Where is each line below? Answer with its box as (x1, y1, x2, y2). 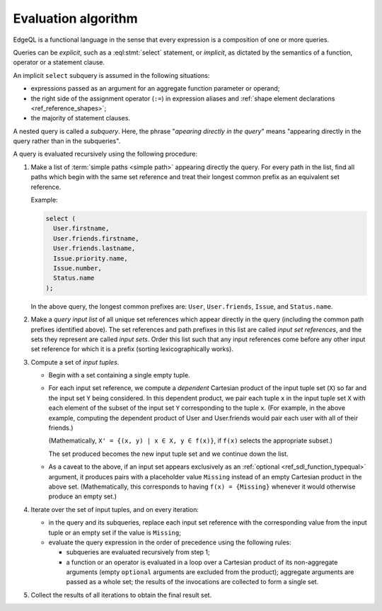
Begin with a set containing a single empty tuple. (48, 371, 190, 379)
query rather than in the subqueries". (13, 137, 121, 145)
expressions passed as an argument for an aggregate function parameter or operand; (30, 84, 280, 93)
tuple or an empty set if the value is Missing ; (48, 528, 182, 537)
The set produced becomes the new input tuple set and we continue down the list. (48, 450, 289, 458)
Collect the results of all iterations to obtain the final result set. (30, 590, 212, 599)
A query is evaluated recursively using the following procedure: (13, 149, 198, 159)
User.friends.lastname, (53, 244, 136, 253)
